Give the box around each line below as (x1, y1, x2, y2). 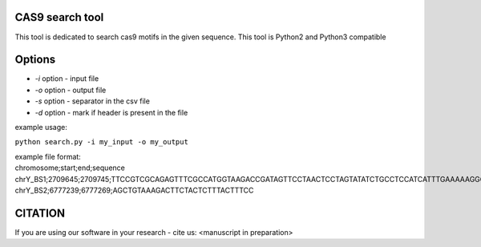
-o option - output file (34, 85, 107, 95)
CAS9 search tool (14, 10, 104, 24)
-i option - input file (34, 74, 99, 83)
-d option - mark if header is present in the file (34, 107, 188, 117)
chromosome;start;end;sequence (14, 163, 126, 172)
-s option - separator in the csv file (34, 96, 150, 106)
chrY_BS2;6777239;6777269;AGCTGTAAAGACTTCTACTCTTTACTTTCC (14, 185, 254, 195)
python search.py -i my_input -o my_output (14, 137, 188, 147)
